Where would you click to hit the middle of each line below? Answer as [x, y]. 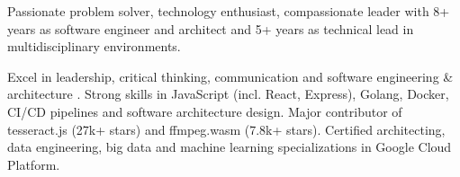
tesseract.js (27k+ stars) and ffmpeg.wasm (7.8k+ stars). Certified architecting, [226, 129]
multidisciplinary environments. [94, 46]
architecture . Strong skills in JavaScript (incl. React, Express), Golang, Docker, [228, 94]
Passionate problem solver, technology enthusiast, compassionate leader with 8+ [229, 11]
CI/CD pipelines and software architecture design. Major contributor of [205, 111]
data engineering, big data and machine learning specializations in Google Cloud [230, 147]
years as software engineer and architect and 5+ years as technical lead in [211, 28]
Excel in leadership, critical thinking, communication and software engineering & [230, 76]
